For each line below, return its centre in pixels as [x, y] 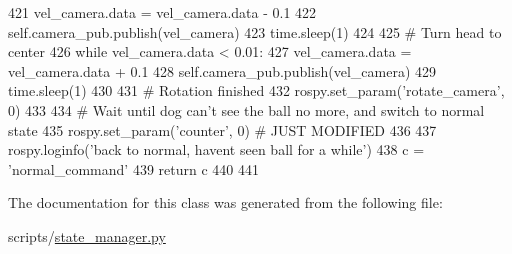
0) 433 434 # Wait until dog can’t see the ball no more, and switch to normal [246, 109]
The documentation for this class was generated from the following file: [225, 202]
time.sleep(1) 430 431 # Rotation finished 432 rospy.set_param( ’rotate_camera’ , [256, 90]
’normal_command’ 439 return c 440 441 [133, 168]
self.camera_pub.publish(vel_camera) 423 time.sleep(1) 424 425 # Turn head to [255, 31]
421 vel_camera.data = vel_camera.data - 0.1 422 [162, 12]
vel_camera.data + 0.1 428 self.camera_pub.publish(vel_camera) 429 [222, 70]
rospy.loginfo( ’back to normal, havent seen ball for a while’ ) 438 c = [216, 149]
